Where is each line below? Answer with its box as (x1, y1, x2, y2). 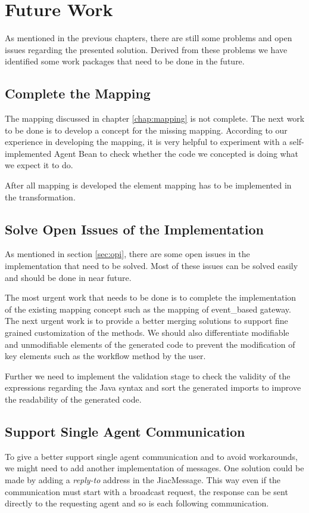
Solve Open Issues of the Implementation (5, 220, 264, 238)
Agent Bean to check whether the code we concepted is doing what (54, 147, 298, 159)
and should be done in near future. (5, 271, 132, 283)
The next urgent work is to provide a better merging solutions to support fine (5, 314, 288, 327)
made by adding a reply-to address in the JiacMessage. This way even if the (5, 473, 281, 486)
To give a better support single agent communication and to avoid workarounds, (5, 450, 298, 462)
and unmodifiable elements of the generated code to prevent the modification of (5, 338, 295, 350)
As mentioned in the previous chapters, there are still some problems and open (5, 32, 292, 44)
